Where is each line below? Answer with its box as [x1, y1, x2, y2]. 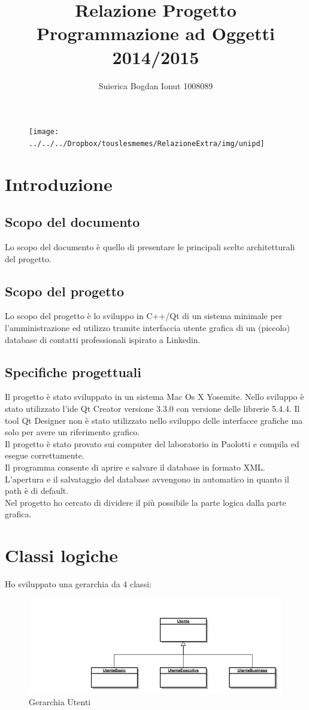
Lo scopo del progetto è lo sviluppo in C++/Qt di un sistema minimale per [5, 310, 283, 322]
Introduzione [5, 171, 113, 196]
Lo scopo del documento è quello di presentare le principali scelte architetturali [5, 240, 295, 253]
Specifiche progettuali [5, 362, 141, 381]
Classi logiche [5, 543, 119, 568]
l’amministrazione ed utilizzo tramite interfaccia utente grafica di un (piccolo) [5, 321, 290, 333]
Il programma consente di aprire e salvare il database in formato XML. [5, 460, 265, 473]
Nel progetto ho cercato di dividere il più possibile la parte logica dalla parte [5, 496, 286, 508]
